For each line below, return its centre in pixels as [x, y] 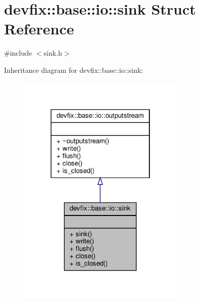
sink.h [53, 53]
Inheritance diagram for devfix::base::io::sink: [74, 70]
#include [18, 53]
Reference [39, 29]
